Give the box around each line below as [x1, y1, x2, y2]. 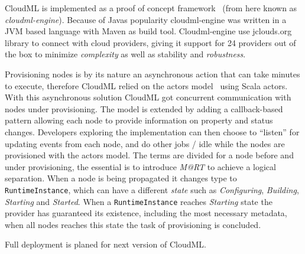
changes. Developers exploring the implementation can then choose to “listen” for [5, 125, 300, 138]
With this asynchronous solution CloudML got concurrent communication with [5, 91, 291, 103]
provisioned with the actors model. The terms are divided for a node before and [5, 149, 294, 161]
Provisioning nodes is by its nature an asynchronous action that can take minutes [5, 67, 300, 80]
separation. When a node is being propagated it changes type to [5, 172, 237, 184]
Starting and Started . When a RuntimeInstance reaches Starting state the [5, 195, 272, 207]
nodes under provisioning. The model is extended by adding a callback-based [5, 102, 283, 115]
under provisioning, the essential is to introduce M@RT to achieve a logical [5, 160, 276, 172]
